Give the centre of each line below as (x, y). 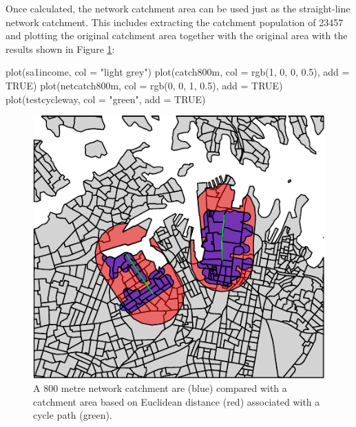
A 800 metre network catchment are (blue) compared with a (160, 388)
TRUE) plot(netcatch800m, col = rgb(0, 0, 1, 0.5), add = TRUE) (144, 85)
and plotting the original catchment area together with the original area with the (177, 35)
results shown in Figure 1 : (60, 48)
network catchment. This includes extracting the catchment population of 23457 (175, 22)
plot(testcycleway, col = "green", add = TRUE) (106, 99)
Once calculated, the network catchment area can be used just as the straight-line (178, 8)
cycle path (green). (73, 415)
